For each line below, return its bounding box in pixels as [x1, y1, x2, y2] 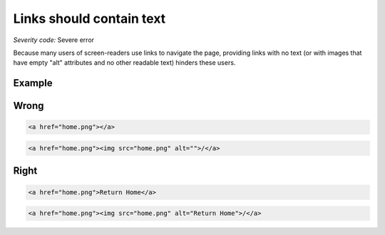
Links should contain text [13, 11, 166, 26]
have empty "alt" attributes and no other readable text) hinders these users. [13, 58, 236, 67]
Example [13, 77, 53, 89]
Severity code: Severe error [13, 36, 95, 44]
